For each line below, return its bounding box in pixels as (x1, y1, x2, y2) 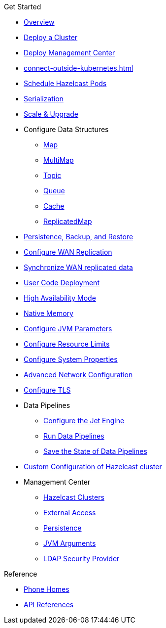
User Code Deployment (24, 278, 100, 287)
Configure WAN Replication (24, 248, 112, 256)
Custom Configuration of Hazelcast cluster (24, 462, 162, 471)
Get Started (4, 2, 41, 11)
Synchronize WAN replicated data (24, 263, 133, 271)
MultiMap (43, 156, 74, 164)
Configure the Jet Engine (43, 416, 125, 425)
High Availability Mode (24, 294, 96, 302)
